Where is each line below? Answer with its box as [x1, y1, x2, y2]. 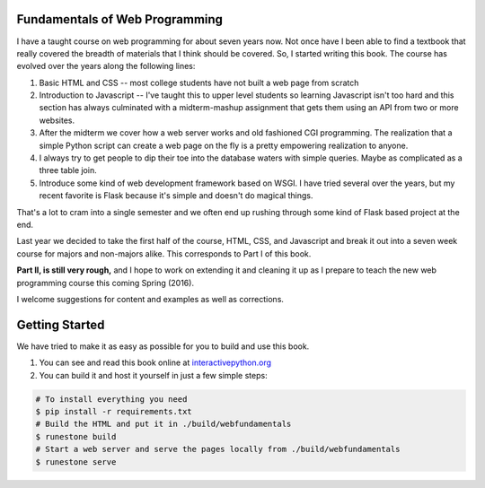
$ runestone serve [35, 457, 117, 466]
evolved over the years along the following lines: [16, 61, 196, 72]
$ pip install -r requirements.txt [35, 406, 192, 416]
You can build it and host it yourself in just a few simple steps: [39, 370, 269, 380]
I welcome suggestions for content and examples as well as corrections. [16, 293, 285, 304]
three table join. [39, 165, 98, 176]
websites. [39, 115, 75, 126]
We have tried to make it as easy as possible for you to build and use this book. [16, 341, 310, 352]
